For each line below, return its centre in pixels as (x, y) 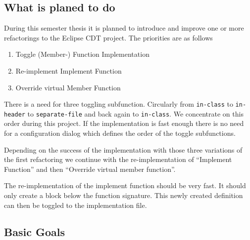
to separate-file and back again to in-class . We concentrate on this (135, 113)
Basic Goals (34, 231)
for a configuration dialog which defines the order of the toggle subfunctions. (120, 133)
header (15, 114)
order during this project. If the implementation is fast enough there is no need (124, 123)
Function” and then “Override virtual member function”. (90, 169)
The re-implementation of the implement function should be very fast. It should (125, 185)
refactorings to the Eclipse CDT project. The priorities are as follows (108, 37)
